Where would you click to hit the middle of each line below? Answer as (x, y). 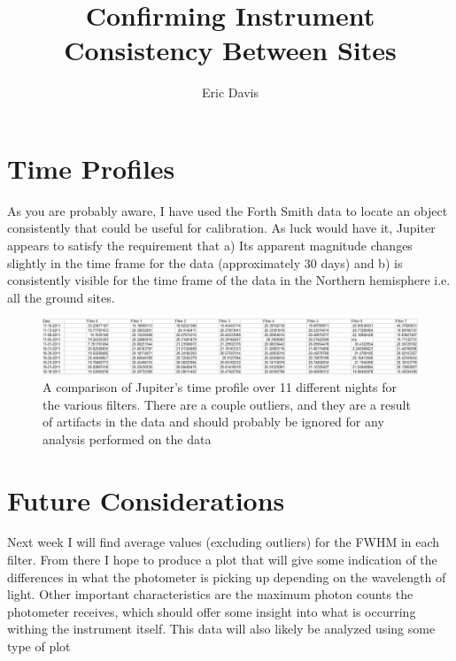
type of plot (39, 646)
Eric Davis (230, 92)
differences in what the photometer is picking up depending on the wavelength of (227, 576)
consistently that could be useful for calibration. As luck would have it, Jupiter (221, 228)
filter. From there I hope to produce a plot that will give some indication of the (222, 560)
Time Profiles (91, 168)
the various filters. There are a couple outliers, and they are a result (227, 404)
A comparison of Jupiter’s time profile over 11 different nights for (220, 386)
